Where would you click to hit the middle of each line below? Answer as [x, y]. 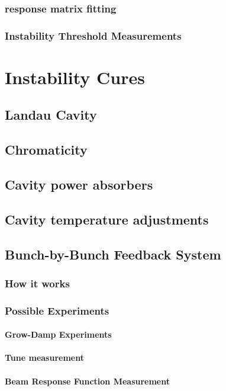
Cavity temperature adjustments [107, 219]
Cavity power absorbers [79, 185]
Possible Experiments [57, 310]
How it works [37, 283]
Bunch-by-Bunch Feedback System [113, 254]
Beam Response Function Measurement [88, 381]
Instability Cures [75, 77]
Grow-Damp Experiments [58, 334]
